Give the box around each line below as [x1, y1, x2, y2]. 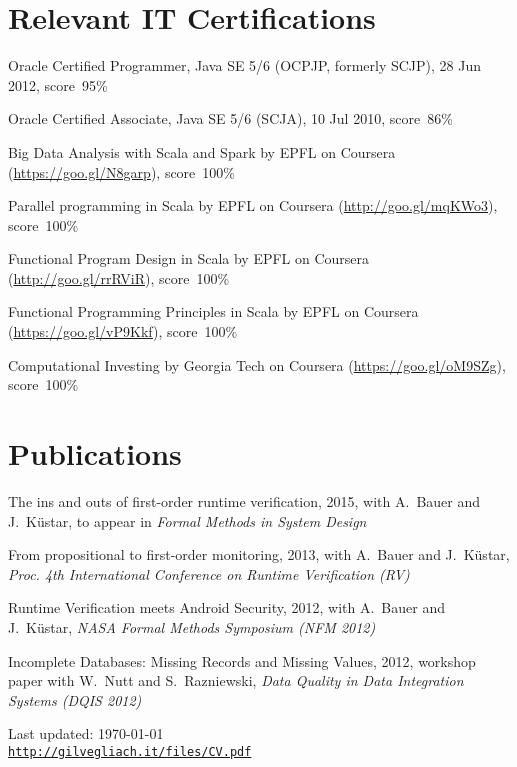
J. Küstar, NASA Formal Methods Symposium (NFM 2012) [8, 616, 376, 637]
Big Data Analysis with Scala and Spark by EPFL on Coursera [8, 141, 396, 162]
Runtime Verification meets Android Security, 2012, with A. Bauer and [8, 597, 445, 618]
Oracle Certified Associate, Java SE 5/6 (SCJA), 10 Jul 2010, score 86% [8, 108, 453, 129]
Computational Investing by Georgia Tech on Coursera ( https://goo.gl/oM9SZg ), [8, 354, 506, 375]
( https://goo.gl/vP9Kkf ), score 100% [8, 321, 238, 342]
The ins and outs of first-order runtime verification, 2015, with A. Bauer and [8, 490, 481, 511]
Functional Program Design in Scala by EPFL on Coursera [8, 248, 370, 269]
